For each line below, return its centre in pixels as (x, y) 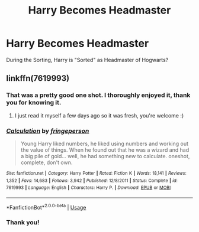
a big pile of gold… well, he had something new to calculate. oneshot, (105, 156)
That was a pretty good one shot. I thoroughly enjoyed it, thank (98, 95)
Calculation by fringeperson (48, 130)
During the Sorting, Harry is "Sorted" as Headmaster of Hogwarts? (87, 60)
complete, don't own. (46, 162)
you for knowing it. (34, 103)
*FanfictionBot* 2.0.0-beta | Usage (46, 207)
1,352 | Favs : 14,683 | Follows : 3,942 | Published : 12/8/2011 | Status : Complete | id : (92, 181)
